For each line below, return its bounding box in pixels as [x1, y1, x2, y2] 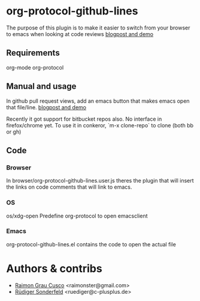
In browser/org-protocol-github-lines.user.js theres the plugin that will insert [6, 177, 194, 184]
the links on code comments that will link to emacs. [6, 183, 132, 190]
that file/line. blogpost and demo [6, 103, 87, 111]
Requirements [6, 48, 60, 58]
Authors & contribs [6, 262, 103, 276]
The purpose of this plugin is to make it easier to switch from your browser [6, 24, 190, 31]
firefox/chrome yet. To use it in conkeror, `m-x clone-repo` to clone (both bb [6, 121, 193, 129]
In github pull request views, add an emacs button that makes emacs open [6, 97, 190, 105]
